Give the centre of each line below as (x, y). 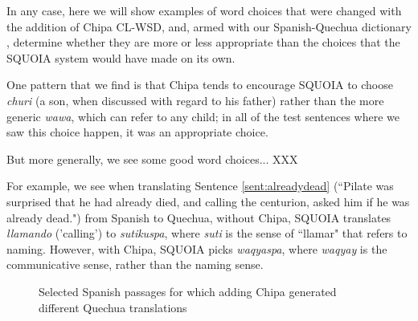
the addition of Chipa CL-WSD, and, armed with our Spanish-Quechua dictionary (209, 26)
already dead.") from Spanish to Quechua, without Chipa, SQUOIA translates (199, 217)
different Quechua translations (113, 307)
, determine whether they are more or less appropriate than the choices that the (203, 42)
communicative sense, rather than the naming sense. (135, 264)
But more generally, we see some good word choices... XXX (152, 158)
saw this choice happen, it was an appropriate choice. (137, 132)
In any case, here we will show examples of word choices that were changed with (204, 10)
